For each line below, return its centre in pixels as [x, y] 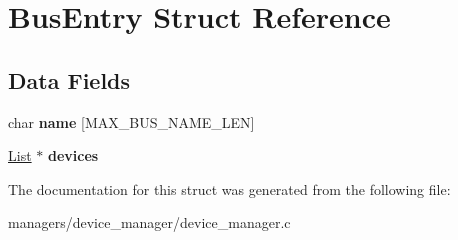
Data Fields [69, 79]
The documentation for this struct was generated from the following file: [229, 188]
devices [73, 155]
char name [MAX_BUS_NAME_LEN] [131, 121]
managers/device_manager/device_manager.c [149, 222]
